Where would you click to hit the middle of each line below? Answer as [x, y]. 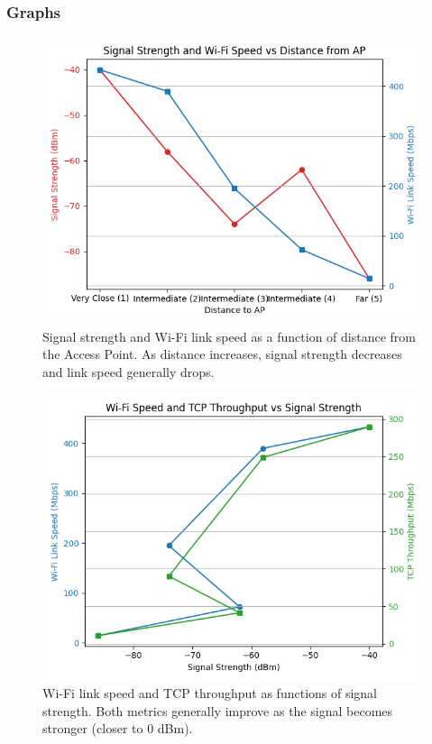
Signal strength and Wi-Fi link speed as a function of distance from [230, 336]
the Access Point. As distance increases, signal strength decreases [222, 354]
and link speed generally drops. [129, 372]
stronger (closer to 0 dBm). [118, 728]
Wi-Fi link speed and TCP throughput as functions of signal [210, 693]
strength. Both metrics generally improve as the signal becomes [218, 710]
